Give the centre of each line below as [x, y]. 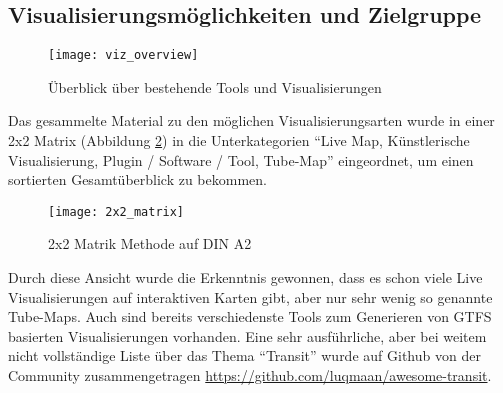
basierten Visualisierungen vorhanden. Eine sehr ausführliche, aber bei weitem [247, 335]
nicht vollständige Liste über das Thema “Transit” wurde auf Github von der [244, 355]
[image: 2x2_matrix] [116, 211]
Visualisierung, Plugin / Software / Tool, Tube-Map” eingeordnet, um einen [241, 159]
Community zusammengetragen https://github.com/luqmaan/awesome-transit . [250, 375]
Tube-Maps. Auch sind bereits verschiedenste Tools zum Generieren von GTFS [250, 316]
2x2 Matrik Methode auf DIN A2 [150, 243]
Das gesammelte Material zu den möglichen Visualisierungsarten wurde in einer [251, 120]
